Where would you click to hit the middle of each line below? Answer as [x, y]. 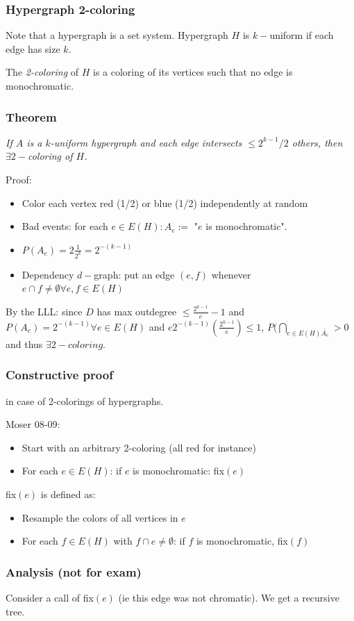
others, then [317, 142]
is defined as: [68, 494]
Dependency [48, 274]
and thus [24, 343]
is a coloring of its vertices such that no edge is [193, 72]
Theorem [31, 116]
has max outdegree [137, 311]
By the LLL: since [44, 311]
